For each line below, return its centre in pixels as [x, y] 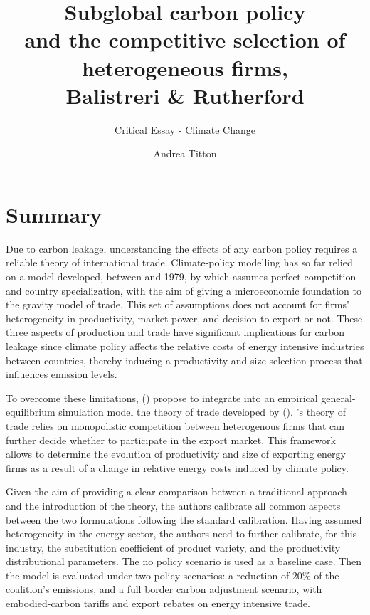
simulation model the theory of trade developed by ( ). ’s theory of [202, 412]
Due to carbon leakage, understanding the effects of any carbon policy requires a [182, 248]
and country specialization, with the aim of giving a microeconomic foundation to [184, 290]
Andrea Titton [185, 153]
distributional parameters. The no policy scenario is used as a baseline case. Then [184, 561]
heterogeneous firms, [185, 67]
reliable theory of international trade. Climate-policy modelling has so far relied [179, 262]
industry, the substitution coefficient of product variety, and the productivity [173, 547]
